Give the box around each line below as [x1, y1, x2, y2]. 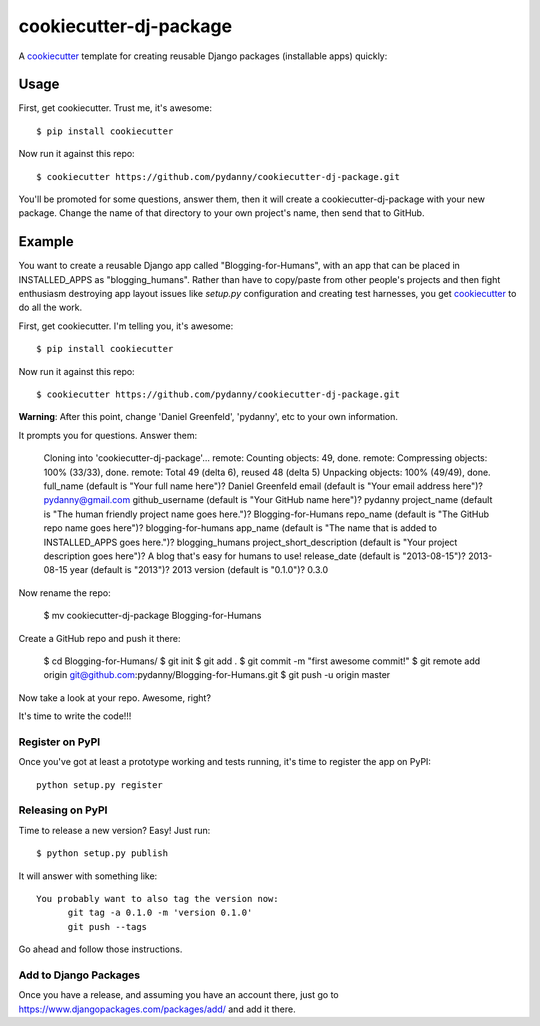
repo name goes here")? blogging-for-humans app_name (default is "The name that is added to [43, 522, 437, 534]
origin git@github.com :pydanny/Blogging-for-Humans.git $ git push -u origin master [43, 669, 391, 681]
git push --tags [67, 921, 148, 932]
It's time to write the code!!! [18, 710, 132, 722]
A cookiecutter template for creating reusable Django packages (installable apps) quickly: [18, 50, 388, 62]
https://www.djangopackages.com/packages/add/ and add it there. [18, 1003, 296, 1015]
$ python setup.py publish [36, 848, 169, 859]
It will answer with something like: [18, 870, 158, 882]
